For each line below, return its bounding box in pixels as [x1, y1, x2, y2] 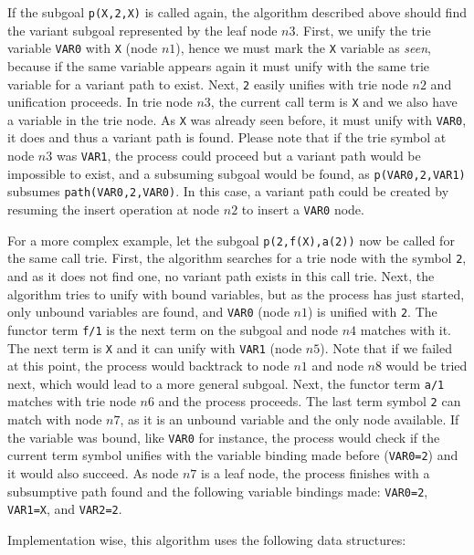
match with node [7, 410, 102, 429]
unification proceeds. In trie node [7, 92, 193, 111]
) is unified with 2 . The [307, 302, 437, 321]
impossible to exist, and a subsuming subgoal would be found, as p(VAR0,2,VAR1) [7, 163, 466, 183]
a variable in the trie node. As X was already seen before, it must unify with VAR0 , [7, 110, 467, 129]
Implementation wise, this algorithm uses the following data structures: [7, 529, 406, 549]
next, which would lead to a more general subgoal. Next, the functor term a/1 [7, 373, 445, 393]
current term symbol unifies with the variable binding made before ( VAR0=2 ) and [7, 445, 458, 465]
